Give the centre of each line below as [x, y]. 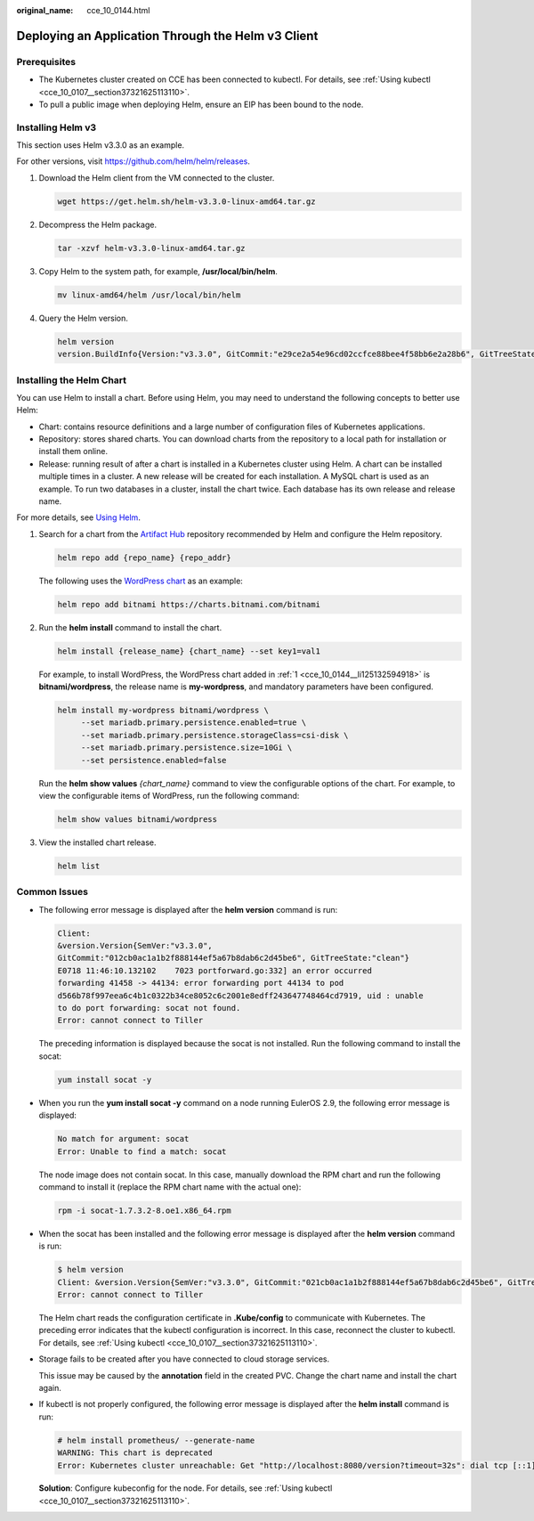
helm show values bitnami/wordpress [138, 819]
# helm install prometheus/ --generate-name [156, 1440]
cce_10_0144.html [118, 10]
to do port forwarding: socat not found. [149, 1008]
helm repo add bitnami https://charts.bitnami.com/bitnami [189, 604]
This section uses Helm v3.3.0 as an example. [101, 145]
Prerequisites [46, 61]
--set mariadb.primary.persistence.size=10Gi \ [186, 748]
